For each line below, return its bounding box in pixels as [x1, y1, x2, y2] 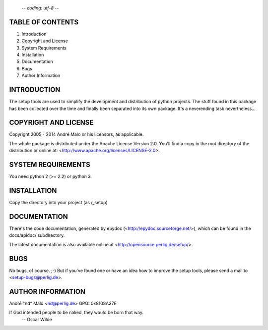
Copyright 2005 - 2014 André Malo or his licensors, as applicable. [9, 131, 144, 137]
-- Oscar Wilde [21, 316, 52, 322]
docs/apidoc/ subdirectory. [9, 232, 65, 238]
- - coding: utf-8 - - [21, 5, 59, 11]
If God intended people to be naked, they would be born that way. [9, 310, 144, 316]
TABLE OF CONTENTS [9, 18, 79, 26]
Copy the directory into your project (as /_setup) [9, 200, 108, 206]
